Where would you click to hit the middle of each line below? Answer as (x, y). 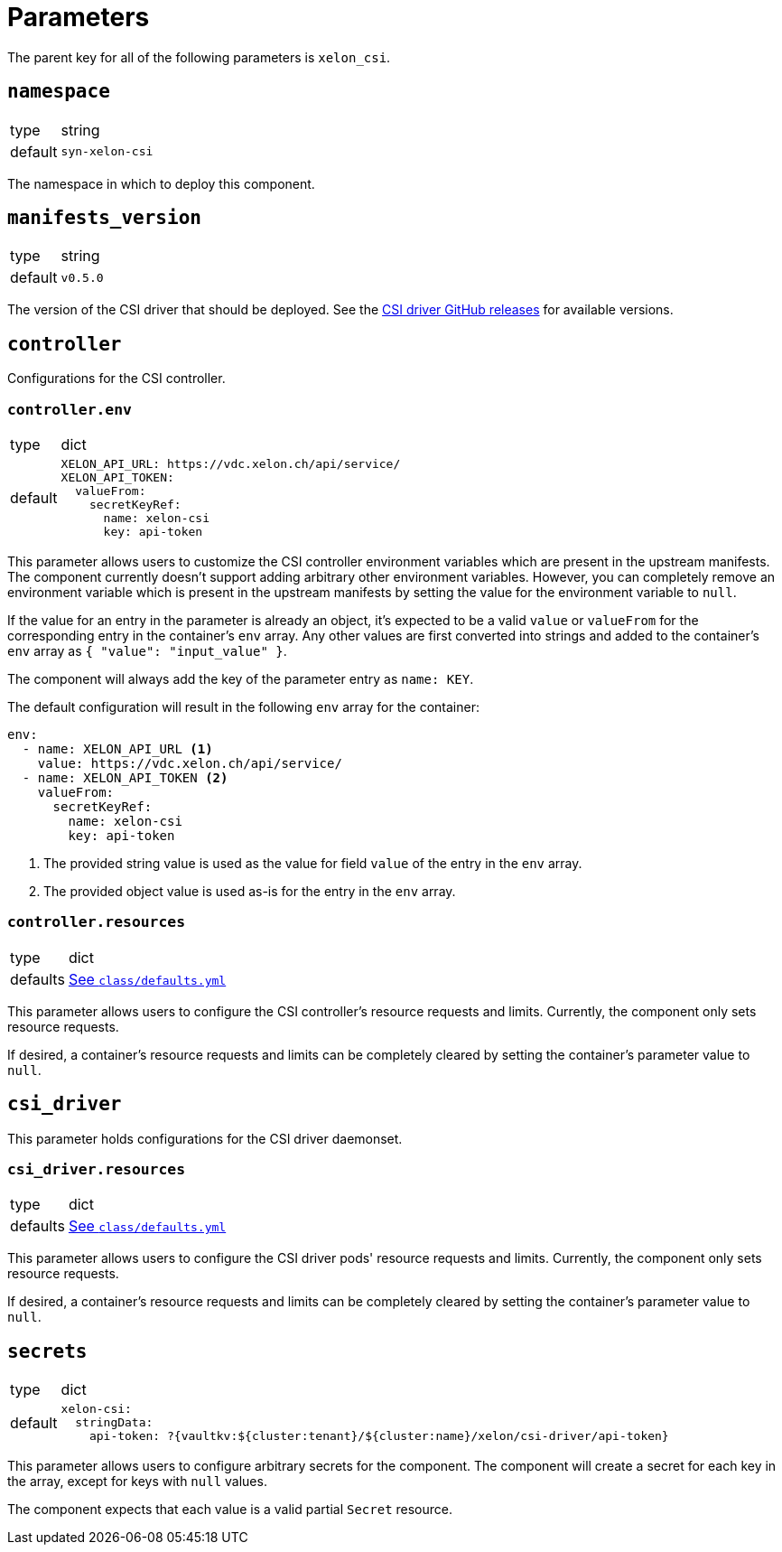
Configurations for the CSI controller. (116, 379)
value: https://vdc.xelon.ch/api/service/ (190, 764)
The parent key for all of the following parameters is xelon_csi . (199, 57)
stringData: (114, 1423)
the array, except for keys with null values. (137, 1482)
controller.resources (96, 922)
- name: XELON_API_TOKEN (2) (125, 778)
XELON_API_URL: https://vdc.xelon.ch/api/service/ (231, 464)
